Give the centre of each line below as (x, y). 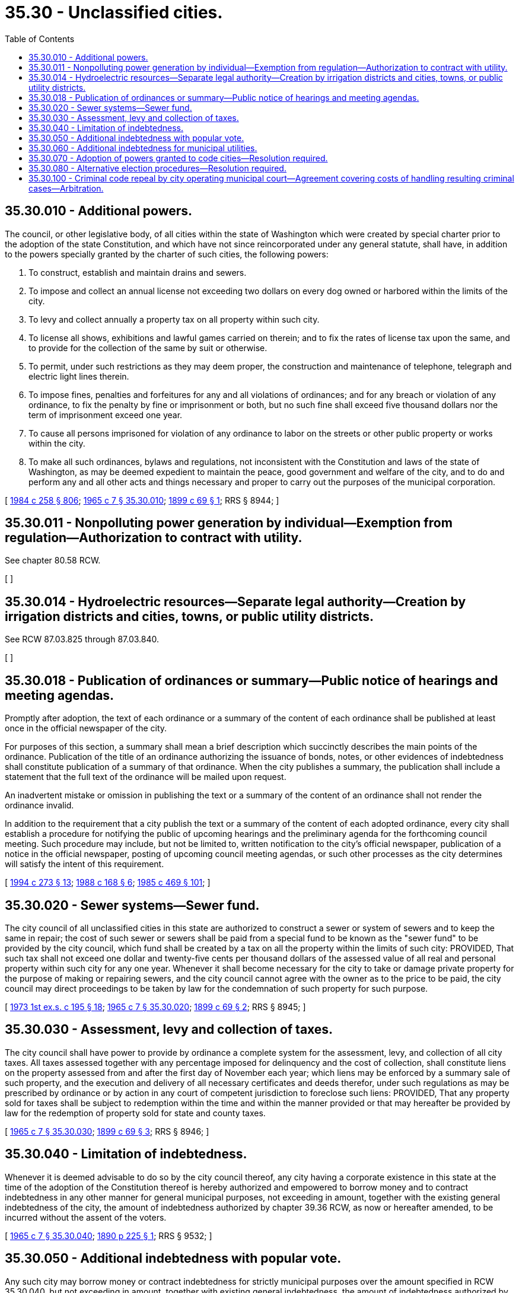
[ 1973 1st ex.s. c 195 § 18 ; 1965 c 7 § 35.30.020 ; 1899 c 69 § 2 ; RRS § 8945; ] (155, 1007)
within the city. (57, 443)
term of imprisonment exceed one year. (106, 415)
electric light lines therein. (79, 376)
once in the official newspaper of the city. (86, 728)
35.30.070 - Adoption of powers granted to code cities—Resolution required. (178, 158)
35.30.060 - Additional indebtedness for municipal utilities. (143, 148)
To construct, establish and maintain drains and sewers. (138, 272)
